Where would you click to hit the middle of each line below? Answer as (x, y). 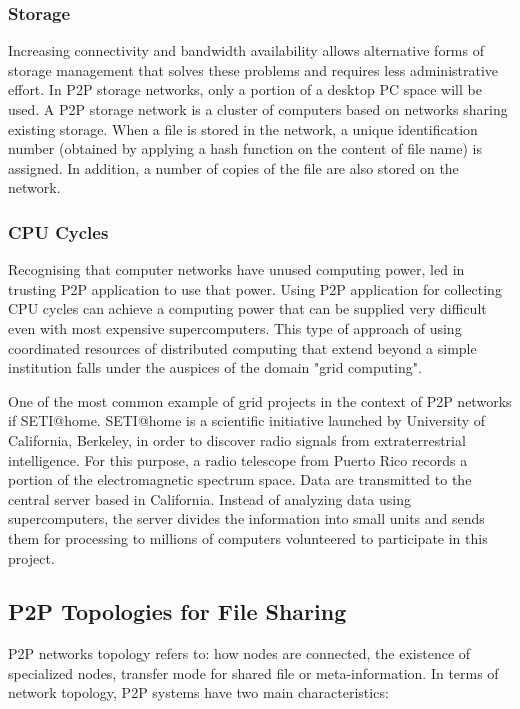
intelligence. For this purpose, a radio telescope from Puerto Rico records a (238, 459)
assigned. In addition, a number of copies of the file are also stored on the (233, 167)
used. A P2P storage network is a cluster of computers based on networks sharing (258, 109)
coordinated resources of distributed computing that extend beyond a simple (242, 347)
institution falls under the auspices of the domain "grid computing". (215, 367)
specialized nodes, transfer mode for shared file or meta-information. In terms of (253, 672)
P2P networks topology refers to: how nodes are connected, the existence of (239, 653)
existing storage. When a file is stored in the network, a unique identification (243, 128)
